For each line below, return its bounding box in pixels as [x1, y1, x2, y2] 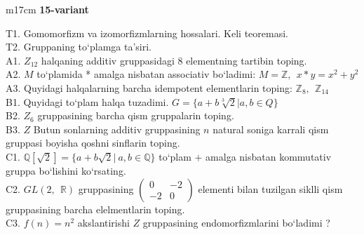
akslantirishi [77, 215, 130, 230]
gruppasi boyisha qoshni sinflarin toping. [6, 135, 180, 150]
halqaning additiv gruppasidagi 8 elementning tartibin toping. [41, 53, 307, 67]
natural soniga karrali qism [213, 121, 329, 136]
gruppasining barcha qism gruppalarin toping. [37, 108, 234, 123]
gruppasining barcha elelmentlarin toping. [6, 201, 185, 216]
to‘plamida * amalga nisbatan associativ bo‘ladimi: [36, 67, 256, 81]
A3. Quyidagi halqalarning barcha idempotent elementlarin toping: [6, 80, 292, 95]
